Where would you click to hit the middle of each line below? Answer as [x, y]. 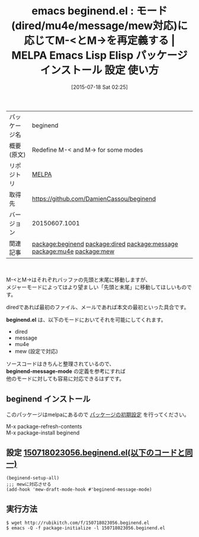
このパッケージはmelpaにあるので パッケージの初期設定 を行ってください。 [98, 414]
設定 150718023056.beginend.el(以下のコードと [96, 453]
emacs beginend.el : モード [99, 11]
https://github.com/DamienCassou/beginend [94, 199]
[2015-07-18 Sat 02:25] [99, 87]
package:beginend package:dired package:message [105, 244]
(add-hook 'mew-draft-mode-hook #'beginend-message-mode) [79, 489]
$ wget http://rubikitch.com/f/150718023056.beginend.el [78, 523]
